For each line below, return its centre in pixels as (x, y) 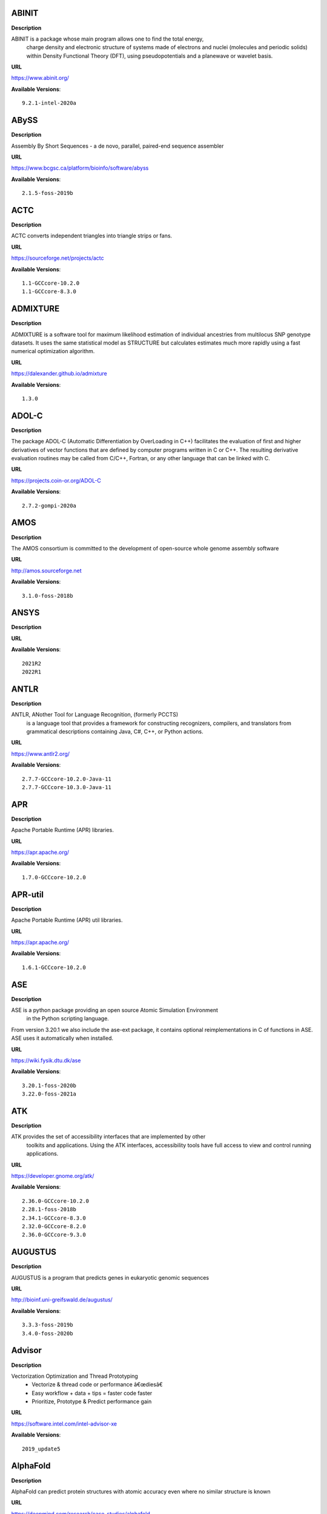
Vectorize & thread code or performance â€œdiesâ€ (97, 1384)
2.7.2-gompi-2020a (49, 505)
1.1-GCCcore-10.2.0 (51, 283)
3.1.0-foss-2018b (48, 596)
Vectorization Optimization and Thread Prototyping (75, 1376)
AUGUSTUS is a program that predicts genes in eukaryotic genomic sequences (110, 1277)
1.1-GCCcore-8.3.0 (49, 292)
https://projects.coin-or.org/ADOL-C (56, 480)
